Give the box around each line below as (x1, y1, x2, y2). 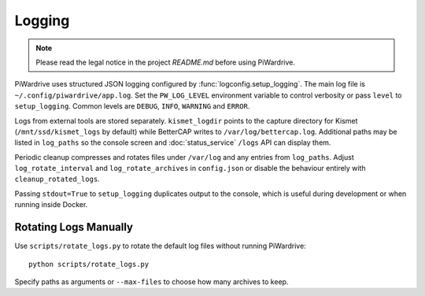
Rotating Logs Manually (14, 220, 134, 234)
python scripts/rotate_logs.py (28, 260, 150, 268)
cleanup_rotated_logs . (14, 174, 100, 184)
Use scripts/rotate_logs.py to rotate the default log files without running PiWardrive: (14, 241, 306, 251)
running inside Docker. (14, 200, 88, 209)
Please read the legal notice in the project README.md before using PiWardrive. (35, 57, 295, 67)
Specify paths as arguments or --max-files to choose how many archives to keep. (14, 276, 289, 287)
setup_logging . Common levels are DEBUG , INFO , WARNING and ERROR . (14, 102, 250, 111)
